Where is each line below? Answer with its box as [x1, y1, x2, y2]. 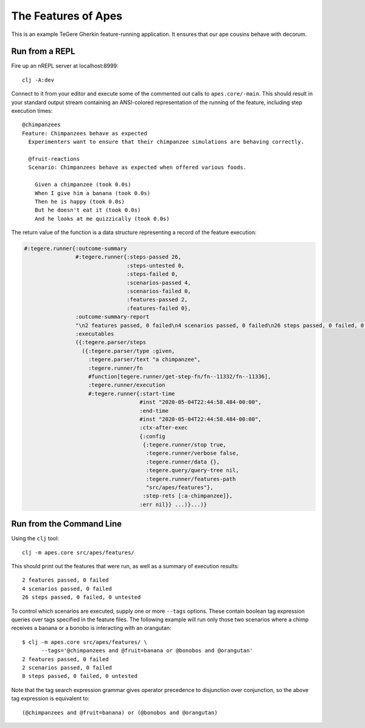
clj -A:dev [22, 76, 55, 84]
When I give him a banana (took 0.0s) [34, 190, 151, 196]
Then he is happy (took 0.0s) [34, 198, 125, 205]
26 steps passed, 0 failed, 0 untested [22, 594, 141, 601]
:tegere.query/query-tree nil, [145, 467, 240, 474]
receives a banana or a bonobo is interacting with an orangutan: [11, 624, 172, 632]
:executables [75, 330, 114, 337]
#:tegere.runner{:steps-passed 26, [75, 254, 182, 260]
